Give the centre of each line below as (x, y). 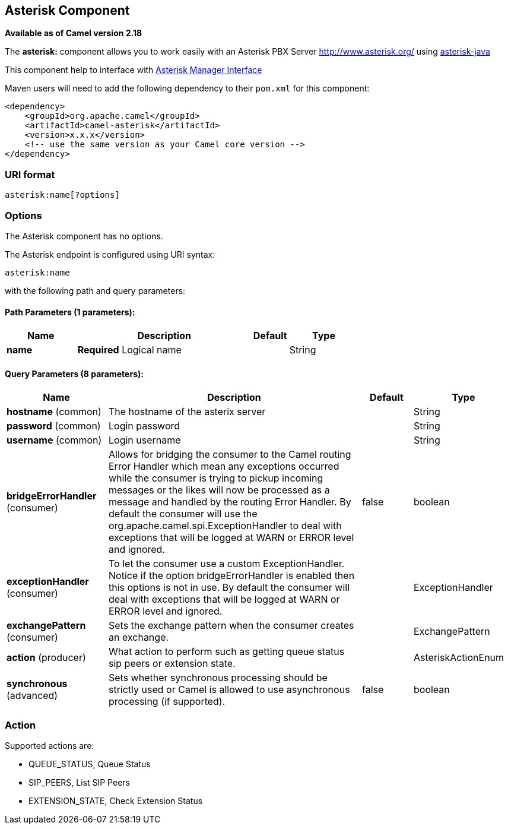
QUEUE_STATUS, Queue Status (90, 764)
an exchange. (139, 637)
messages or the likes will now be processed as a (219, 490)
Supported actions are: (50, 746)
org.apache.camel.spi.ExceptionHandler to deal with (225, 526)
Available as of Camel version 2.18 (74, 33)
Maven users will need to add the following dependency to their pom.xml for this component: (187, 88)
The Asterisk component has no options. (84, 236)
